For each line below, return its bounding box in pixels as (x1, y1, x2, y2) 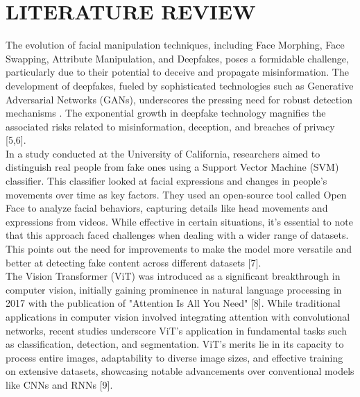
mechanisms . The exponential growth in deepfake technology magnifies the (6, 105, 326, 120)
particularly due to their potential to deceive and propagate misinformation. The (6, 65, 349, 79)
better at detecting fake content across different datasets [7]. (6, 255, 262, 269)
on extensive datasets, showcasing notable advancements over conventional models (6, 364, 354, 378)
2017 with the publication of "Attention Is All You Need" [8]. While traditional (6, 296, 341, 310)
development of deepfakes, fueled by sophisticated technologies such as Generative (6, 78, 354, 92)
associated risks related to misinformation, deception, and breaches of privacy (6, 119, 335, 133)
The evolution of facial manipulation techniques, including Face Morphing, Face (6, 37, 345, 52)
